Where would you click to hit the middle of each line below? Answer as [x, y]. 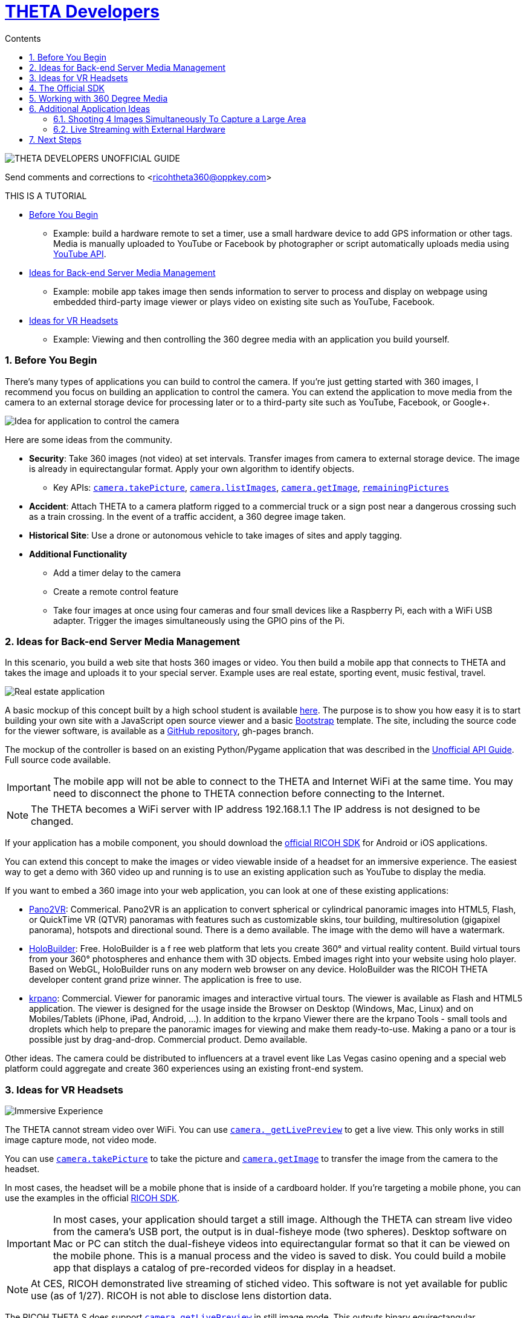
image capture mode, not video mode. [81, 1140]
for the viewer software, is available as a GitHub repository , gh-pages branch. [159, 731]
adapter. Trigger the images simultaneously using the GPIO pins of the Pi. [199, 620]
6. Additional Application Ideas [90, 108]
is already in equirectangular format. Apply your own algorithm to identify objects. [192, 468]
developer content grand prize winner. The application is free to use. [166, 980]
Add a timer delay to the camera [117, 572]
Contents [23, 38]
